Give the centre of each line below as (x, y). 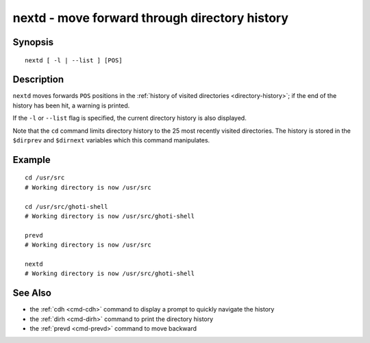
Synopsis (33, 42)
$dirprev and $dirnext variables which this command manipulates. (111, 140)
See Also (32, 293)
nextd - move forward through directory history (151, 18)
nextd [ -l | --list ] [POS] (74, 60)
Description (38, 80)
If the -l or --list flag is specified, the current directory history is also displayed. (129, 118)
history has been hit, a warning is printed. (71, 105)
